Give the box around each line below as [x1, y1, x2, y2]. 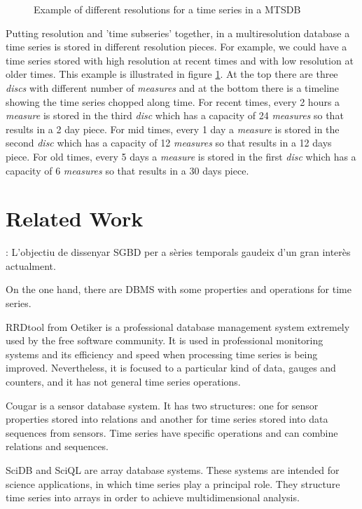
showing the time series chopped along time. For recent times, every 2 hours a [6, 94, 340, 109]
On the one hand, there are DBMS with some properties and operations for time [6, 282, 351, 297]
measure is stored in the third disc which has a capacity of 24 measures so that [6, 108, 344, 123]
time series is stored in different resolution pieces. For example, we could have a [6, 39, 347, 54]
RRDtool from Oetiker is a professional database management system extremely [6, 319, 350, 334]
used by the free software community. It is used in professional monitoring [6, 333, 323, 348]
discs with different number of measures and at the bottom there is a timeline [6, 80, 340, 95]
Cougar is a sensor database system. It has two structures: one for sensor [6, 398, 319, 412]
